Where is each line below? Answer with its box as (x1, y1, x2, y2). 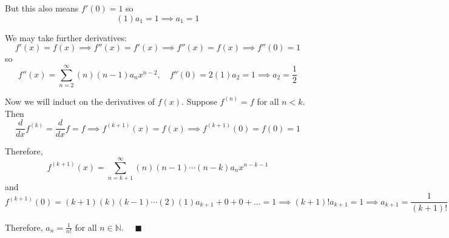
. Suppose (181, 94, 217, 107)
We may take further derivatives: (5, 31, 127, 44)
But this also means (5, 2, 79, 14)
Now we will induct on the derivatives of (5, 94, 155, 107)
